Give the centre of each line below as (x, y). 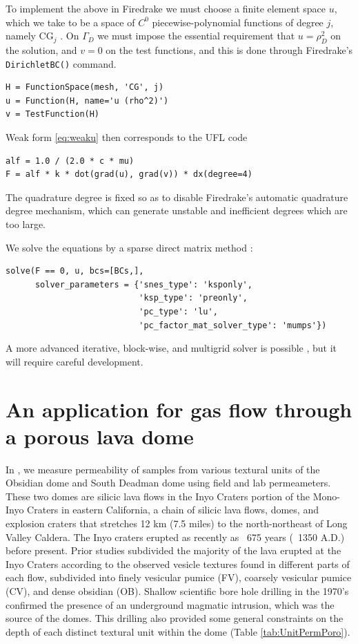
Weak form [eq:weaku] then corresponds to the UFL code (127, 137)
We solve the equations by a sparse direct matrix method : (129, 247)
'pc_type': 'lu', (178, 311)
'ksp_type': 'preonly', (193, 298)
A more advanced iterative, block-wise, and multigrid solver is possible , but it (171, 348)
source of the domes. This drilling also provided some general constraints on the (175, 618)
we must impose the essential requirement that (196, 36)
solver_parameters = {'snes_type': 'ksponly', (143, 284)
